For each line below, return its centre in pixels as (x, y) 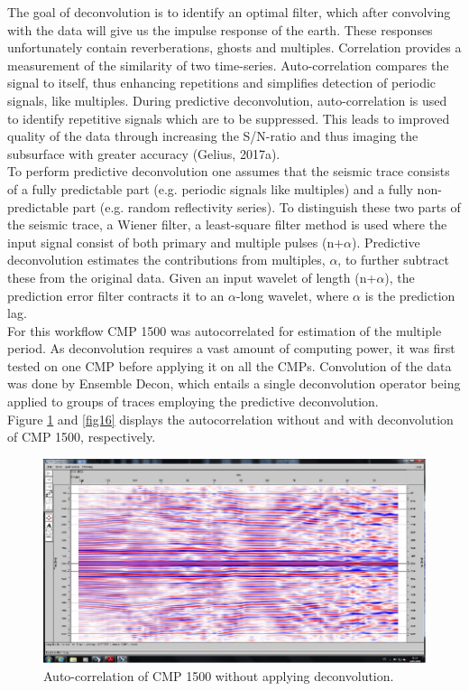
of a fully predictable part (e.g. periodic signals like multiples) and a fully (210, 188)
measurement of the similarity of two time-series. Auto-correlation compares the (228, 65)
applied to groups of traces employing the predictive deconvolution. (193, 402)
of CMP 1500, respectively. (82, 437)
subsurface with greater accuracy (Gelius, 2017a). (144, 153)
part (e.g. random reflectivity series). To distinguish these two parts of (267, 206)
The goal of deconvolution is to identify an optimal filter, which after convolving (229, 12)
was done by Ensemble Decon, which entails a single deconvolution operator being (234, 383)
